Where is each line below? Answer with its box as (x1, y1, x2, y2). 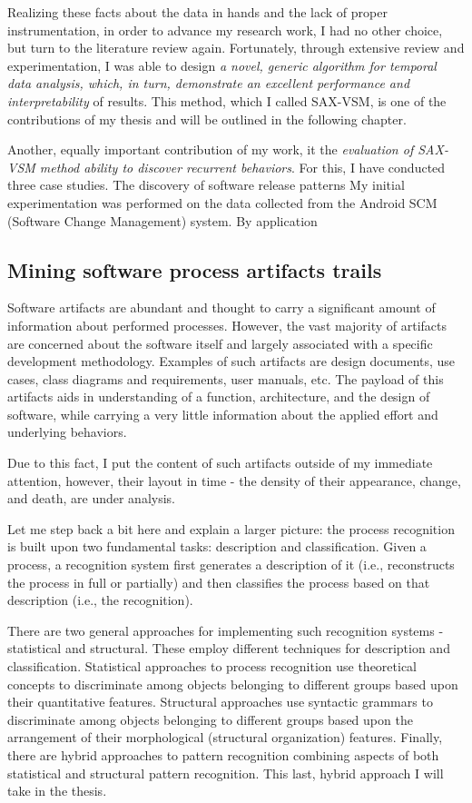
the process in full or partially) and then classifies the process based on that (7, 572, 430, 591)
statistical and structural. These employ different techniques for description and (7, 639, 450, 658)
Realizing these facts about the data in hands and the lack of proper (7, 3, 388, 21)
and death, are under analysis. (7, 489, 175, 508)
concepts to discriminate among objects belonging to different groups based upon (7, 674, 458, 693)
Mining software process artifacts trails (7, 255, 382, 283)
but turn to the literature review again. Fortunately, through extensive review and (7, 38, 465, 57)
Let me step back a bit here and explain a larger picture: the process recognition (7, 519, 455, 538)
